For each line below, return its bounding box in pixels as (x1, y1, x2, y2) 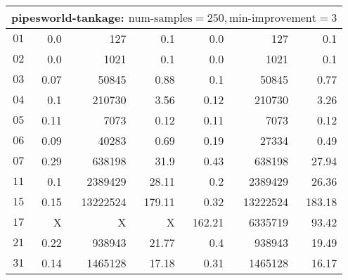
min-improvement (228, 13, 316, 24)
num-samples (128, 13, 193, 24)
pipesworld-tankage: (11, 9, 124, 25)
